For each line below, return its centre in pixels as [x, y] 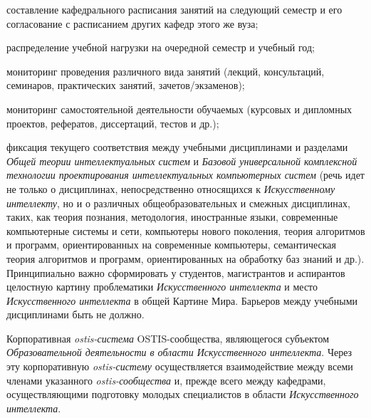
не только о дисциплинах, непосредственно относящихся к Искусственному [171, 188]
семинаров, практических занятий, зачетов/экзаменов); [126, 85]
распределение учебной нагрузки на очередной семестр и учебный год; [161, 47]
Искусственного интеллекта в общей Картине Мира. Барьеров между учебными [182, 300]
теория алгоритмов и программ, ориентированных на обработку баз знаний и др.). [185, 258]
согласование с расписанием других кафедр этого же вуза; [132, 23]
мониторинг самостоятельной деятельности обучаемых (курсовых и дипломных [179, 109]
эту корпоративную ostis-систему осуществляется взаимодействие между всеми [180, 366]
